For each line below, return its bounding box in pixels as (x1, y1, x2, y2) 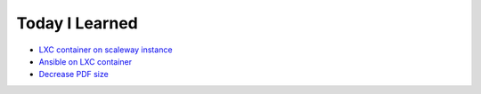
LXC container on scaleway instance (38, 44, 173, 55)
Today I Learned (16, 13, 138, 33)
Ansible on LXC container (38, 56, 133, 67)
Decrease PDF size (38, 69, 109, 80)
